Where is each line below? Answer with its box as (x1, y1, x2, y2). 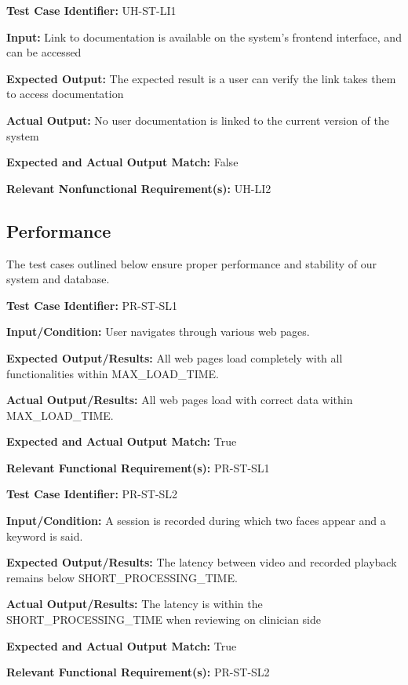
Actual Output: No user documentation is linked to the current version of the (6, 111, 389, 128)
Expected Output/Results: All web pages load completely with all (6, 349, 343, 366)
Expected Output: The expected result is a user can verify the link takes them (6, 70, 396, 86)
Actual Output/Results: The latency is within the (6, 596, 263, 612)
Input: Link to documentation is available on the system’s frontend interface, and (6, 28, 402, 45)
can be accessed (6, 44, 82, 60)
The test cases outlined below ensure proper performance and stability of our (6, 255, 377, 271)
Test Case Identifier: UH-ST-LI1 (6, 2, 177, 18)
